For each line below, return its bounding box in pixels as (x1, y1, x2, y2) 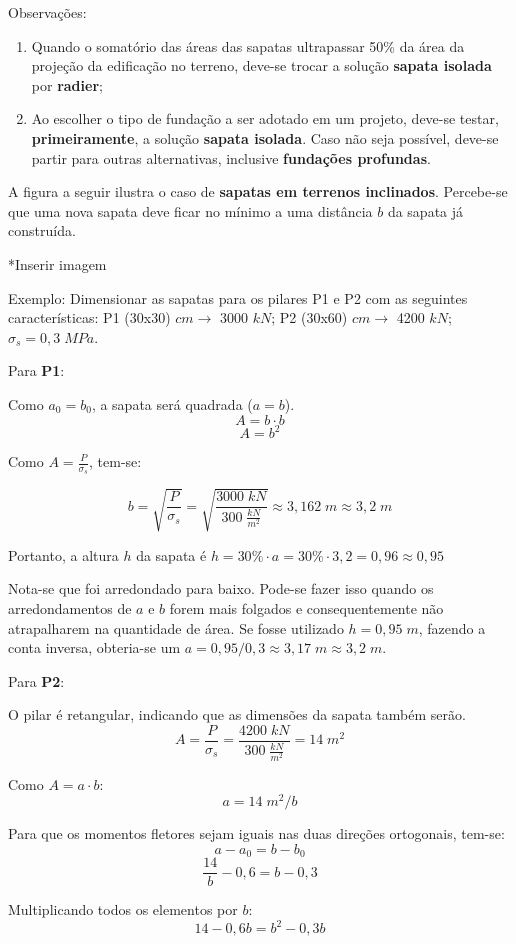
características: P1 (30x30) (8, 307, 171, 328)
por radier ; (31, 74, 103, 95)
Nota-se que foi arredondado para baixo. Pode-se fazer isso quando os (8, 578, 434, 599)
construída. (8, 220, 76, 241)
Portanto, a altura (8, 544, 119, 565)
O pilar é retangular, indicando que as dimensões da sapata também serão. (8, 704, 466, 725)
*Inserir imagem (8, 253, 107, 274)
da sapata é (136, 544, 207, 565)
